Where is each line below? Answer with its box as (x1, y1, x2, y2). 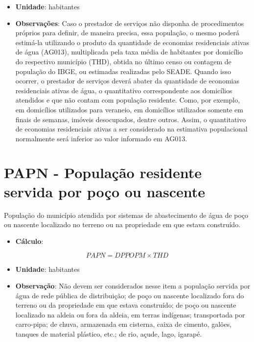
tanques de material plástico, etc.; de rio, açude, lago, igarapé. (15, 328, 202, 339)
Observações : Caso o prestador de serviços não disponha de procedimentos (15, 18, 244, 28)
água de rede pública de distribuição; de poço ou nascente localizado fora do (15, 290, 244, 300)
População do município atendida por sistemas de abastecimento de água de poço (4, 210, 249, 220)
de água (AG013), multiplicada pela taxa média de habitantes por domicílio (15, 47, 243, 57)
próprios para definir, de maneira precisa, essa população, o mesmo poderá (15, 27, 239, 38)
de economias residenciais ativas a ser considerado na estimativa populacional (15, 124, 248, 134)
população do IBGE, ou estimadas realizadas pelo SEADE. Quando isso (15, 66, 231, 76)
